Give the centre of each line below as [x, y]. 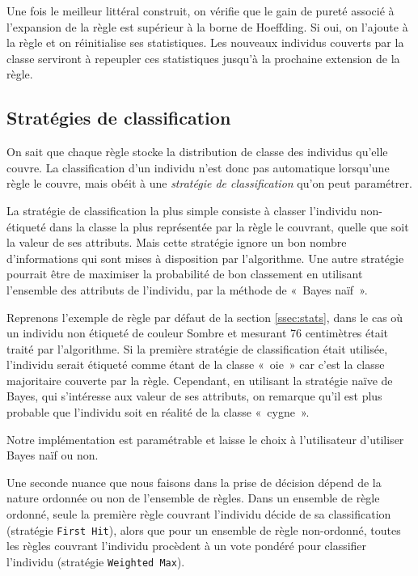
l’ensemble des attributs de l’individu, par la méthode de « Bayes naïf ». [187, 289]
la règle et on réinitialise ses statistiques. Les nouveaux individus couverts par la [205, 42]
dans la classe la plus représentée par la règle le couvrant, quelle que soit [229, 226]
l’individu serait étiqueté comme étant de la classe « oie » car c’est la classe [196, 364]
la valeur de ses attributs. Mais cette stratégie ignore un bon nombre [177, 242]
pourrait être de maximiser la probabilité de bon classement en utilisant [185, 274]
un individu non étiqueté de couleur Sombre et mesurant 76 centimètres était [198, 333]
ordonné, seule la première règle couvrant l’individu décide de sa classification [199, 514]
